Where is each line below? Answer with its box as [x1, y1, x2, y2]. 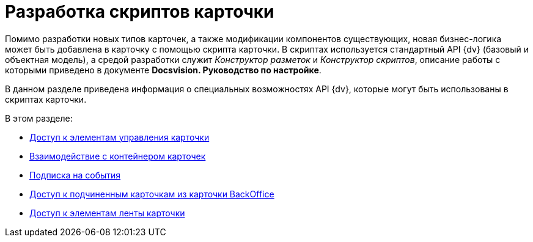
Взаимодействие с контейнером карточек [29, 150, 206, 161]
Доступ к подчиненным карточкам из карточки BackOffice [29, 188, 274, 199]
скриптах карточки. [5, 94, 87, 105]
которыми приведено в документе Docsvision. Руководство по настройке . [5, 64, 322, 75]
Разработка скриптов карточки [5, 1, 274, 22]
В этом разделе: [5, 112, 73, 123]
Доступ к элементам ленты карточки [29, 207, 185, 218]
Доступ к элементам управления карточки [29, 131, 210, 142]
